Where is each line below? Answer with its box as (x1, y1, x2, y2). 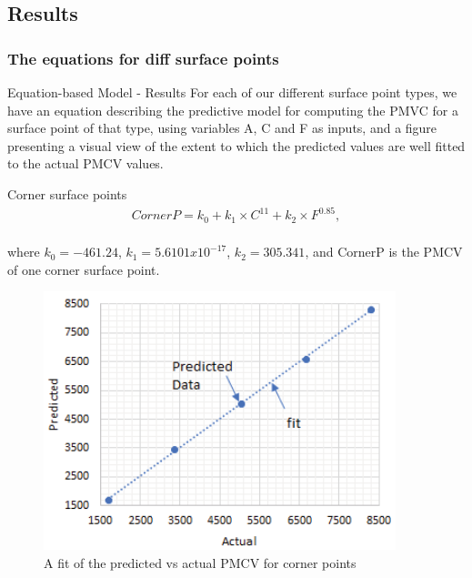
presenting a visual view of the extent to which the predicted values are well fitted (7, 136, 466, 155)
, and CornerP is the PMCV (305, 242, 463, 261)
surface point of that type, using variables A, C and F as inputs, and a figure (7, 118, 437, 137)
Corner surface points (7, 184, 127, 203)
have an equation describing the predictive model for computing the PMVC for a (7, 100, 458, 119)
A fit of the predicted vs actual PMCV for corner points (44, 553, 357, 572)
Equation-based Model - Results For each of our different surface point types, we (7, 83, 457, 101)
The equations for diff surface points (7, 46, 279, 69)
